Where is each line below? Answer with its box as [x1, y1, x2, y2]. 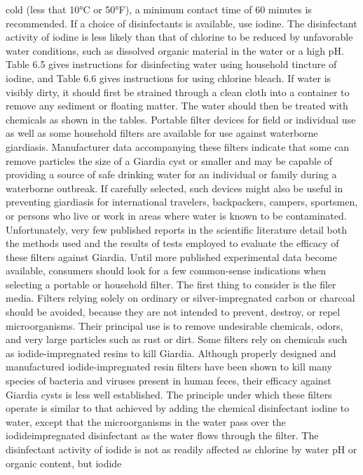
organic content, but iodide [6, 455, 122, 470]
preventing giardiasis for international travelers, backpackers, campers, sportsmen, [6, 194, 358, 209]
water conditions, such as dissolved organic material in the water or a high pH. [6, 43, 344, 58]
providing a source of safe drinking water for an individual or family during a [6, 167, 337, 182]
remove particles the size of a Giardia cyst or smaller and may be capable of [6, 153, 333, 168]
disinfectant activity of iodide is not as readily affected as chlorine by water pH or [6, 442, 357, 456]
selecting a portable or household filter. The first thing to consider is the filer [6, 276, 336, 291]
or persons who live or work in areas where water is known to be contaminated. [6, 208, 347, 222]
